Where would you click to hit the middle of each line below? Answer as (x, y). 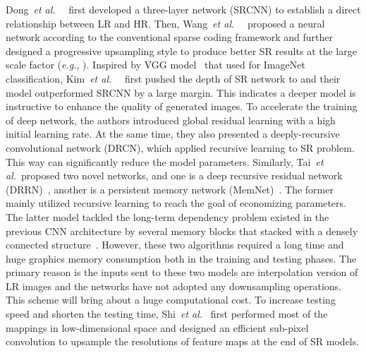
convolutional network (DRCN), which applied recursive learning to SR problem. (180, 147)
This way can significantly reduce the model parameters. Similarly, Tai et (165, 161)
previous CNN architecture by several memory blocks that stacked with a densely (182, 231)
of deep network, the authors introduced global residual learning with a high (171, 120)
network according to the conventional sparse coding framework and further (170, 37)
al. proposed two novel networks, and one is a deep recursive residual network (174, 175)
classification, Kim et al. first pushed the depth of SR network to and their (173, 78)
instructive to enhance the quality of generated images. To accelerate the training (182, 106)
